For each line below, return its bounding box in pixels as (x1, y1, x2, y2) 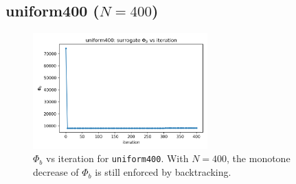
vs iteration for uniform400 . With (45, 151, 189, 166)
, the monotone (227, 151, 291, 166)
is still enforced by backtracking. (95, 165, 231, 179)
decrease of (33, 165, 79, 179)
